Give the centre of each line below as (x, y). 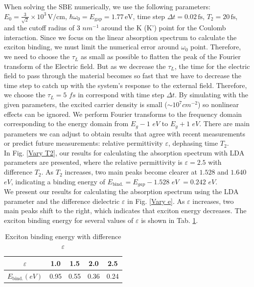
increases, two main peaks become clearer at (131, 172)
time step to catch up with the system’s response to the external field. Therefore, (126, 85)
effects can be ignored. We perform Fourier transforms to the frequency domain (123, 114)
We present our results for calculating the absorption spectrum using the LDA (121, 191)
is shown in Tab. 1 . (170, 220)
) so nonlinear (218, 104)
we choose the (25, 95)
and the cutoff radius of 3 (42, 28)
